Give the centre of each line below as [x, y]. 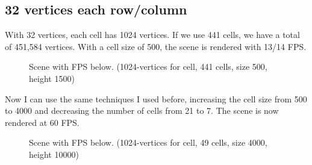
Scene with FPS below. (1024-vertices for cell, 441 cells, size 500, [148, 67]
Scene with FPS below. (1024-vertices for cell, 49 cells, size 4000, [148, 142]
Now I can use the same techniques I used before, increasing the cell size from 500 [156, 98]
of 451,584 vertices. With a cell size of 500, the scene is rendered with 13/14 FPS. [156, 46]
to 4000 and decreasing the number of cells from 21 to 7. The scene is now [142, 111]
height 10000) [54, 154]
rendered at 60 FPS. [42, 122]
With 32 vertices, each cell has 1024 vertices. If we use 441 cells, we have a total [152, 35]
